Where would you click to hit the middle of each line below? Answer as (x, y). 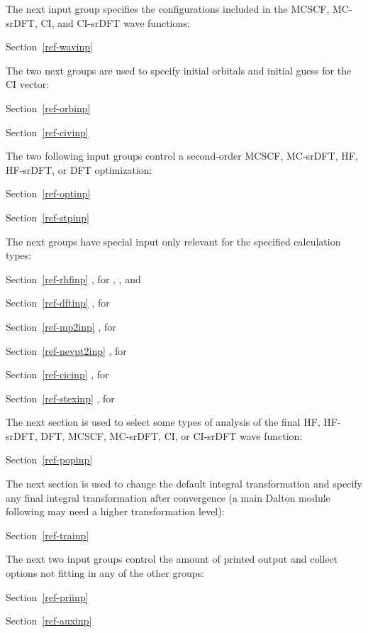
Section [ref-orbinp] (48, 108)
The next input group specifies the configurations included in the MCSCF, (168, 9)
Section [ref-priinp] (47, 596)
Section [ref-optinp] (48, 193)
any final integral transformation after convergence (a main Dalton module (168, 497)
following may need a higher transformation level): (115, 511)
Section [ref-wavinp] (49, 46)
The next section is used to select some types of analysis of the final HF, (163, 422)
